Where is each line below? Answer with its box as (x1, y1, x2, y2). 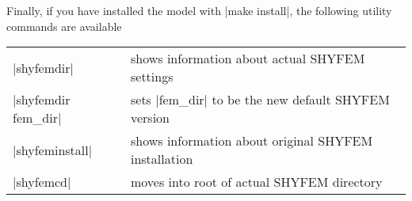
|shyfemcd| (13, 173, 71, 192)
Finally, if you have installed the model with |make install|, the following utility (6, 2, 392, 18)
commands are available (6, 17, 122, 34)
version (130, 108, 170, 127)
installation (130, 150, 193, 169)
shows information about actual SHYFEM (130, 49, 365, 68)
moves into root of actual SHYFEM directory (130, 173, 383, 192)
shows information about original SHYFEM (130, 131, 373, 150)
